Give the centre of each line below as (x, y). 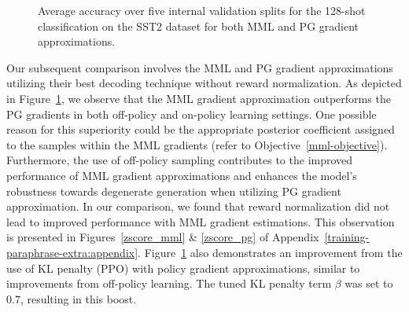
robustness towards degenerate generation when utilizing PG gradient (174, 191)
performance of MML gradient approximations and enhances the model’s (182, 175)
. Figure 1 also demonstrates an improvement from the (270, 252)
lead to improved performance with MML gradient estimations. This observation (201, 221)
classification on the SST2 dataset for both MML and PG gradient (199, 26)
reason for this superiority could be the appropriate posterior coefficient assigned (201, 129)
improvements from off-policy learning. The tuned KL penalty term (169, 283)
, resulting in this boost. (78, 298)
